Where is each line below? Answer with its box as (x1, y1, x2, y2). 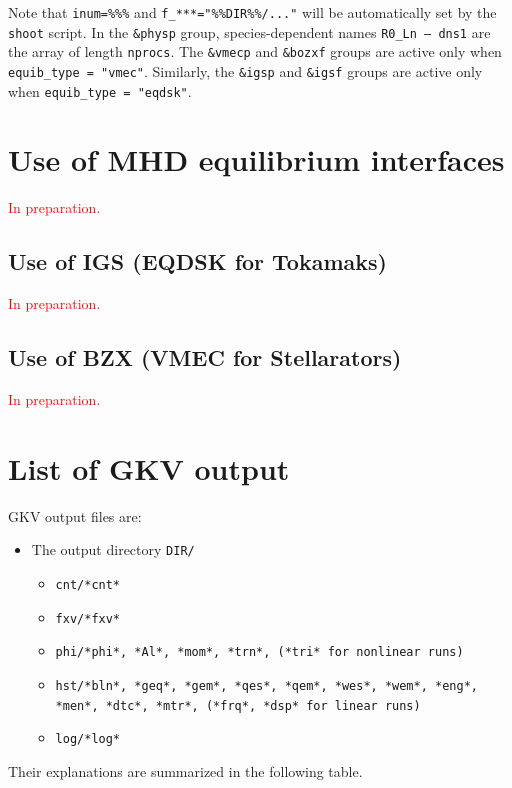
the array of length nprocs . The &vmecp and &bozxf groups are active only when (8, 41, 502, 62)
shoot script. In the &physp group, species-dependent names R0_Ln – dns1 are (8, 21, 491, 42)
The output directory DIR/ (31, 539, 195, 560)
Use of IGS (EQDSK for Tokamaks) (8, 246, 387, 277)
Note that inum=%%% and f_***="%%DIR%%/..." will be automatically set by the (8, 2, 497, 22)
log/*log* (55, 732, 121, 747)
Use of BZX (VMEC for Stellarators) (8, 342, 402, 373)
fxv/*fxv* (55, 611, 121, 626)
